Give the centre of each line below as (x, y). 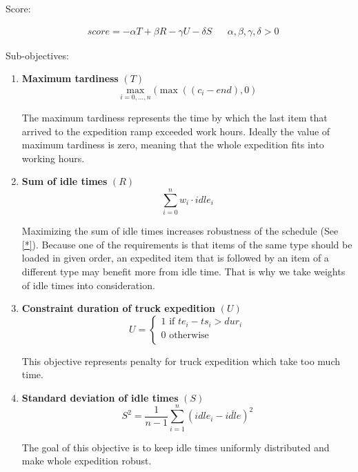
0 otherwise (185, 335)
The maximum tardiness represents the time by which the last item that (175, 118)
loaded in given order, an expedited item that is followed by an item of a (175, 258)
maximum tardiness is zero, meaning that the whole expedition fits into (173, 145)
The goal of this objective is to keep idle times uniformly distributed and (176, 447)
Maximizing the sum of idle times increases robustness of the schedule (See (180, 231)
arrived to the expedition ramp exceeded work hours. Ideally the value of (176, 131)
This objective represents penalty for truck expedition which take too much (181, 361)
